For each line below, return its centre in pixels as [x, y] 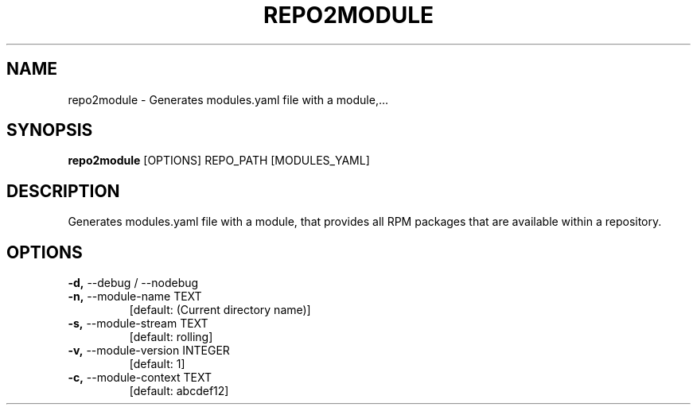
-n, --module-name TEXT [135, 297]
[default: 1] [157, 364]
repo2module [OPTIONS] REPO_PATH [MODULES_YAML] [219, 161]
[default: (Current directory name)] [220, 310]
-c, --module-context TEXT [140, 378]
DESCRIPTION [63, 191]
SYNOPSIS [50, 130]
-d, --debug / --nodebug [133, 283]
